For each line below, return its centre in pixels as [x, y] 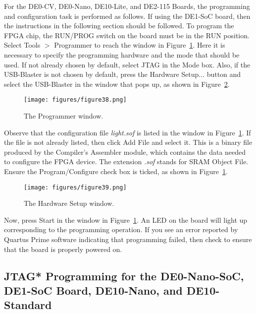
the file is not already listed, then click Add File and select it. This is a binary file [128, 142]
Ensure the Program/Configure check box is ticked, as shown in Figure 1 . [116, 171]
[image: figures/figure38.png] [75, 100]
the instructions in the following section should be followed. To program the [119, 26]
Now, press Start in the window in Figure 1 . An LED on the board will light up [126, 219]
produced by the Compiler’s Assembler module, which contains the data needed [125, 152]
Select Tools [22, 45]
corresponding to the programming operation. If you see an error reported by [121, 229]
